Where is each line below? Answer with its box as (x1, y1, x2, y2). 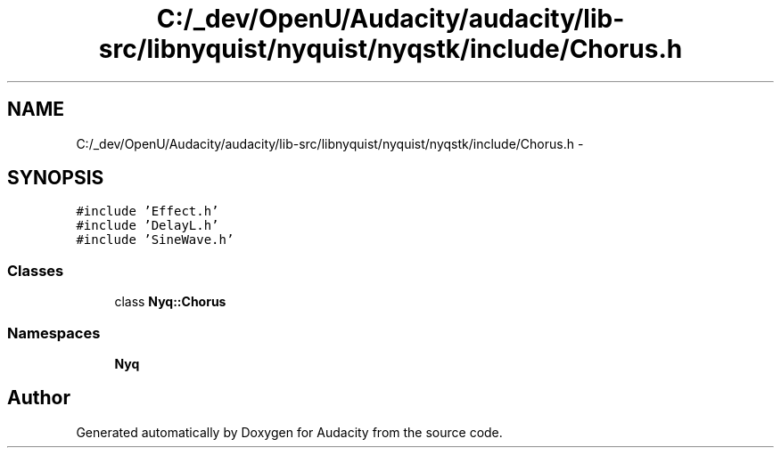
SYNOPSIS (7, 167, 104, 190)
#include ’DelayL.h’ (76, 218, 219, 233)
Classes (7, 261, 64, 280)
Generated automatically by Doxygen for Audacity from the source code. (76, 424, 503, 440)
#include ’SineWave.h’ (76, 232, 234, 248)
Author (7, 386, 70, 410)
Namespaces (7, 323, 101, 342)
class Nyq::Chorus (114, 294, 226, 310)
